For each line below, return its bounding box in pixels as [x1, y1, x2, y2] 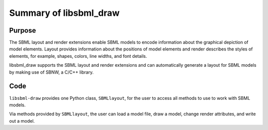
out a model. [9, 118, 35, 124]
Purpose [9, 26, 36, 35]
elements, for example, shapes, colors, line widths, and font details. [9, 53, 147, 59]
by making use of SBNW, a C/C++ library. [9, 69, 94, 75]
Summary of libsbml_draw [9, 7, 120, 18]
